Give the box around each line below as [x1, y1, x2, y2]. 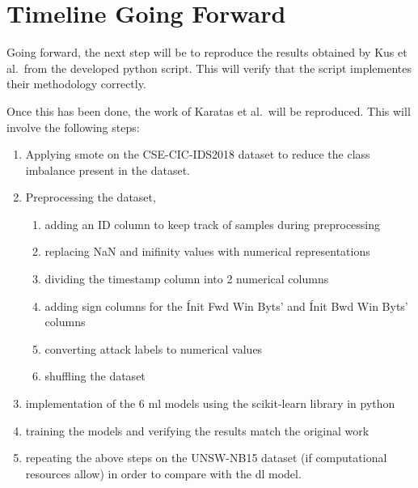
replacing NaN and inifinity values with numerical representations [44, 243, 370, 260]
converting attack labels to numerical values [44, 340, 263, 357]
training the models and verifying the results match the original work [25, 422, 369, 439]
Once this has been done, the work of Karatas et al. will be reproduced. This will [6, 102, 411, 119]
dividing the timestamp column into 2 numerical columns [44, 270, 329, 287]
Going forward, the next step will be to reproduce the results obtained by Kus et [6, 44, 407, 61]
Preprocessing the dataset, [25, 189, 156, 206]
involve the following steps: [6, 118, 140, 135]
